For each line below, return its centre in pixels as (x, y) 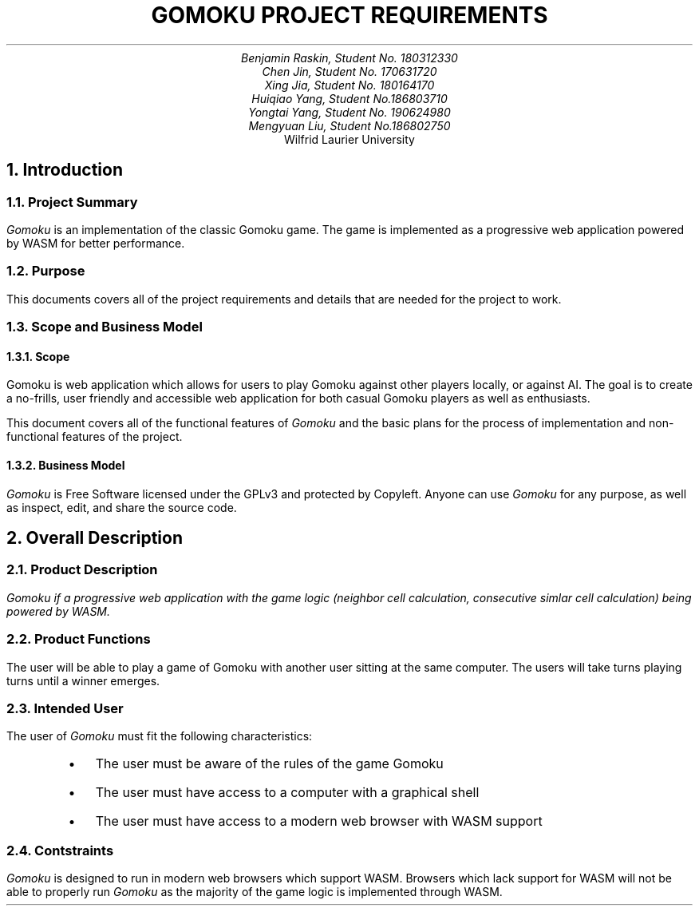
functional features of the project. (95, 437)
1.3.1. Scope (38, 356)
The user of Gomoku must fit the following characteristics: (160, 736)
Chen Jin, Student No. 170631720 (349, 71)
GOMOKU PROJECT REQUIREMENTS (349, 15)
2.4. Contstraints (60, 850)
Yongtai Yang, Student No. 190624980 (349, 112)
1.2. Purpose (46, 271)
